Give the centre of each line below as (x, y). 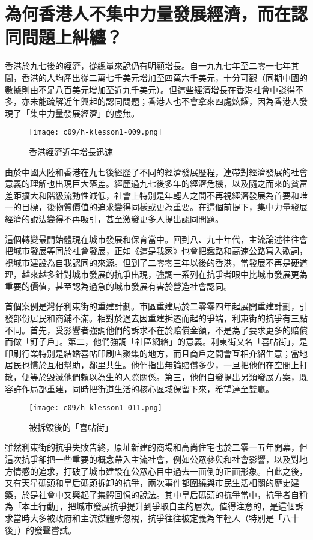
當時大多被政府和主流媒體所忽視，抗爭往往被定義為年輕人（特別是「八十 (156, 518)
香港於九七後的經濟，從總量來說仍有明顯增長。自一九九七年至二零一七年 (148, 66)
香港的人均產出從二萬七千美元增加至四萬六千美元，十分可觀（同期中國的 (164, 77)
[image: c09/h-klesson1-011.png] (96, 408)
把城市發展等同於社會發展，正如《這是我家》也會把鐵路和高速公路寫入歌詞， (156, 251)
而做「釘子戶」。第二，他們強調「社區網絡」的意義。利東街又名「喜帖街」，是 (156, 341)
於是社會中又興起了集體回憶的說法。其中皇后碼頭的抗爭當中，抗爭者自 (160, 494)
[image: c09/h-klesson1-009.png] (96, 132)
